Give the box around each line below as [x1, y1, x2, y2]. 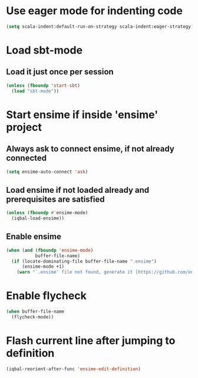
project [6, 120, 42, 134]
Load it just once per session [6, 67, 114, 77]
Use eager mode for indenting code [6, 4, 183, 18]
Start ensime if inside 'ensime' [6, 108, 159, 121]
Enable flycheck [6, 289, 87, 303]
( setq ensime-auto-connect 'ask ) [6, 169, 88, 175]
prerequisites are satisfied [6, 194, 105, 204]
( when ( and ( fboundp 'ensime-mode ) [6, 247, 94, 253]
